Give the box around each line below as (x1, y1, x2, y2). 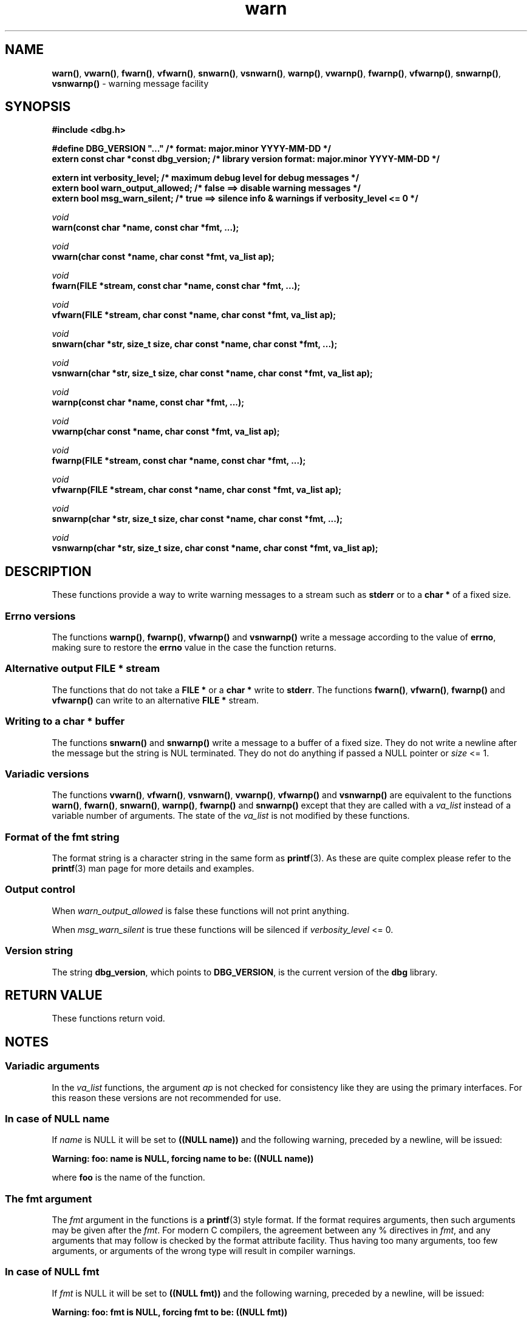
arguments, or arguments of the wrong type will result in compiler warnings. (52, 1246, 356, 1256)
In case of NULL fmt (5, 1266, 100, 1278)
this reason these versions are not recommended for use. (52, 1092, 281, 1103)
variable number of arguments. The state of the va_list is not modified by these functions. (52, 810, 410, 821)
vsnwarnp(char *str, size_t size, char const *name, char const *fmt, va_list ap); (52, 543, 378, 554)
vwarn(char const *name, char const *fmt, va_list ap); (52, 251, 275, 262)
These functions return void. (52, 1013, 165, 1024)
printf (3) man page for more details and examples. (52, 863, 254, 874)
